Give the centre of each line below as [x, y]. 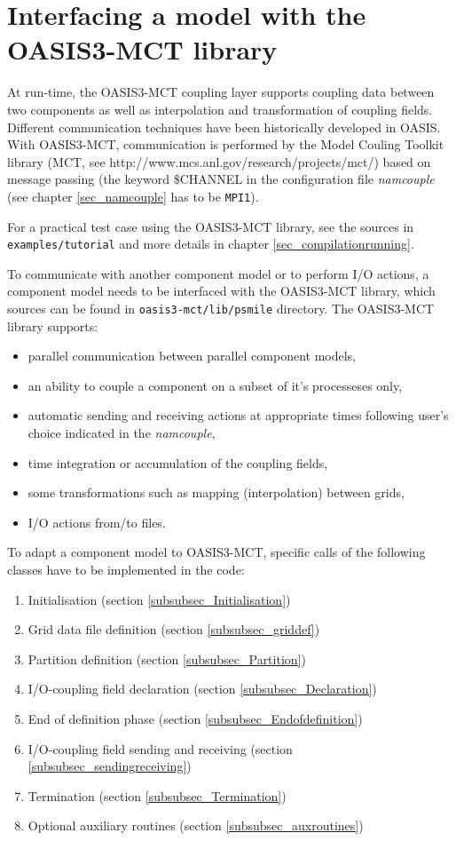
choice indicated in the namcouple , [122, 432]
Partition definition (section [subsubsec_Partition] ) [167, 659]
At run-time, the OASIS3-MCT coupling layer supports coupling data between [221, 92]
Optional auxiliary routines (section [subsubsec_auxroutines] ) [196, 825]
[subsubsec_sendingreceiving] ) [110, 766]
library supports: [53, 325]
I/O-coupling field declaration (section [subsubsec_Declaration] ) [202, 689]
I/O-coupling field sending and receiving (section [160, 748]
